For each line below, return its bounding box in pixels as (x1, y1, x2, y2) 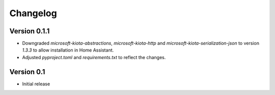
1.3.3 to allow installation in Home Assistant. (22, 47, 114, 53)
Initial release (22, 81, 50, 87)
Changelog (9, 8, 57, 19)
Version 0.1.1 (9, 27, 50, 35)
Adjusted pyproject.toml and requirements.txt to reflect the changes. (22, 54, 166, 60)
